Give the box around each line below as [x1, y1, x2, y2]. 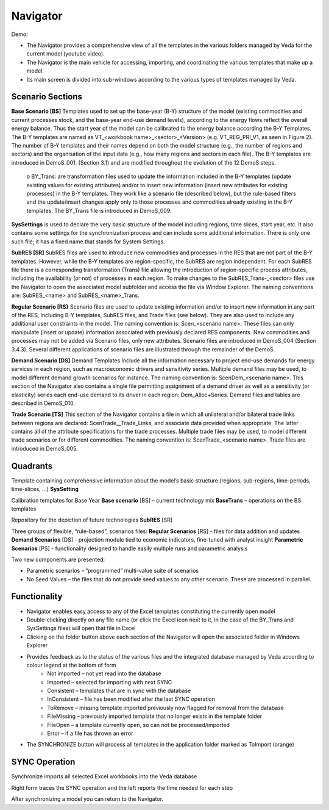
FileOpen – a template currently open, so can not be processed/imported [47, 721, 230, 728]
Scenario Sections [11, 91, 82, 102]
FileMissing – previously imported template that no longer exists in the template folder [47, 712, 262, 720]
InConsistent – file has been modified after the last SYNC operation [47, 695, 216, 703]
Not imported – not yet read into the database [47, 670, 161, 677]
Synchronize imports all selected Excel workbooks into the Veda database [11, 773, 197, 780]
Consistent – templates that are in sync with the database [47, 687, 191, 695]
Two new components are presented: [11, 556, 105, 563]
